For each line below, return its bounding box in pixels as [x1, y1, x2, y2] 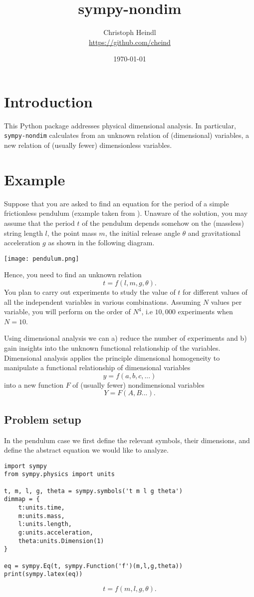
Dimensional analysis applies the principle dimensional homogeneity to [4, 352, 220, 363]
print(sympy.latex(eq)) [4, 571, 83, 578]
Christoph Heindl [103, 27, 156, 37]
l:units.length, [18, 521, 72, 528]
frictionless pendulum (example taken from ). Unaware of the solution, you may [4, 208, 248, 218]
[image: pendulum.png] [4, 255, 79, 262]
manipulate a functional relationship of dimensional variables [4, 362, 191, 373]
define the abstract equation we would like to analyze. [4, 445, 169, 455]
